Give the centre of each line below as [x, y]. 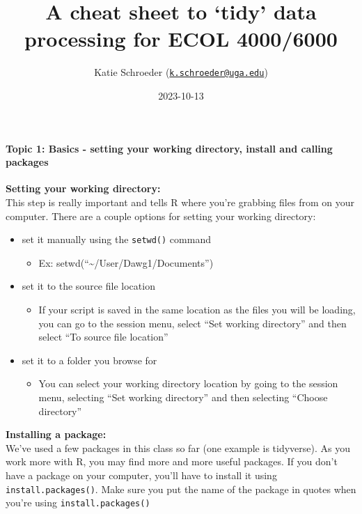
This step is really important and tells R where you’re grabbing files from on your [180, 202]
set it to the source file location [88, 286]
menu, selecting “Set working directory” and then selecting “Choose [183, 397]
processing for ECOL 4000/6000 [181, 39]
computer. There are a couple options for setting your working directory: [161, 216]
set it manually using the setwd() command [116, 239]
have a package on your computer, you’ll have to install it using [141, 475]
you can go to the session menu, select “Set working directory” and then [192, 323]
